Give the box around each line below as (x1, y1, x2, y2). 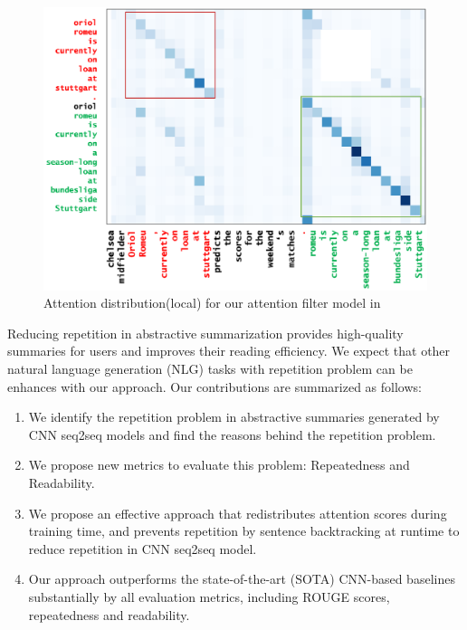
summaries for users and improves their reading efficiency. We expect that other (7, 341, 451, 360)
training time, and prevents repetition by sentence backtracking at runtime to (28, 521, 460, 540)
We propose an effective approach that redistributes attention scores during (28, 503, 447, 522)
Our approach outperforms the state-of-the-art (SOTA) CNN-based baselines (28, 569, 455, 588)
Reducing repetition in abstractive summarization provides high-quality (7, 323, 404, 342)
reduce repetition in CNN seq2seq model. (28, 539, 257, 558)
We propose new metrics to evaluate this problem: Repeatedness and (28, 455, 410, 474)
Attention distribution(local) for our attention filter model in (43, 293, 381, 312)
